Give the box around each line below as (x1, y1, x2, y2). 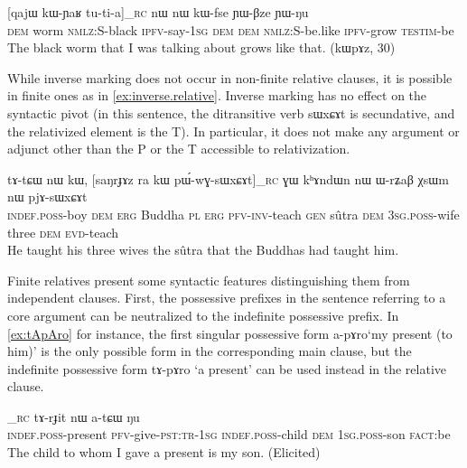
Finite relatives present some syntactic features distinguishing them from (7, 270, 410, 289)
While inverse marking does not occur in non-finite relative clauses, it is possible (7, 68, 453, 87)
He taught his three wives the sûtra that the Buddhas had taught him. (7, 240, 399, 259)
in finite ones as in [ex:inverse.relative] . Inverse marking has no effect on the (7, 86, 427, 105)
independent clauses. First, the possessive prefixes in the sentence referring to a (7, 288, 446, 307)
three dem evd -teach (7, 222, 118, 241)
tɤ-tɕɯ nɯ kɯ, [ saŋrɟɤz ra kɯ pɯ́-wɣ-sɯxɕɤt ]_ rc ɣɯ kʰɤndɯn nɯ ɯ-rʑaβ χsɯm (7, 169, 449, 188)
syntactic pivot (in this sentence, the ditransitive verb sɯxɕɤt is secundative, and (7, 103, 455, 122)
